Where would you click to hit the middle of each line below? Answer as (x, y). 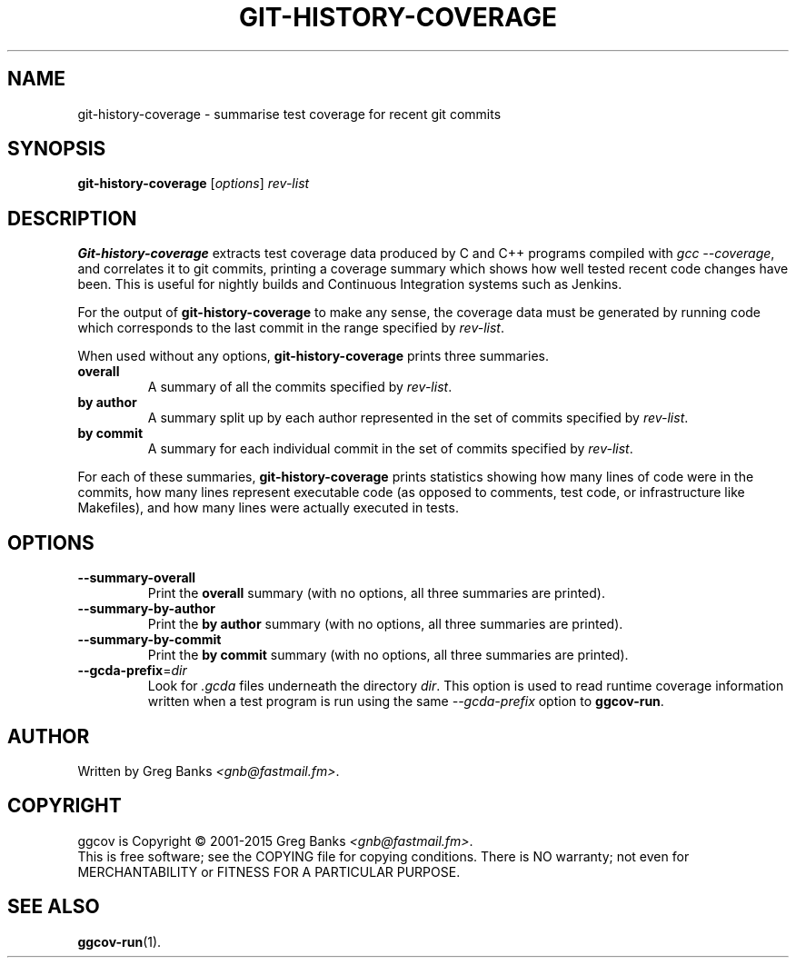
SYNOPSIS (57, 149)
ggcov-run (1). (119, 941)
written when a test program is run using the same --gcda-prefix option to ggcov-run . (406, 701)
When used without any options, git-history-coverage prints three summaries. (313, 356)
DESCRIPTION (72, 218)
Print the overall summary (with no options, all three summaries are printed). (376, 593)
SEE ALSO (54, 907)
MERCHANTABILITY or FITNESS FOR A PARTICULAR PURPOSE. (269, 871)
